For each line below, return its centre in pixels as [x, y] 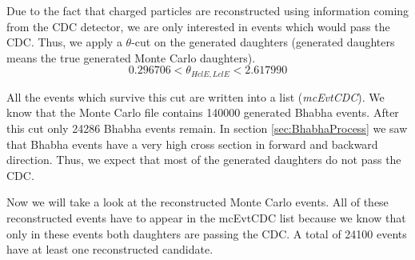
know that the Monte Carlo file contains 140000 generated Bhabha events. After [203, 112]
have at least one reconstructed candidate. [110, 249]
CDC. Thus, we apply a [64, 42]
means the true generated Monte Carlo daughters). [131, 57]
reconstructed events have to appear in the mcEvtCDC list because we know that [206, 217]
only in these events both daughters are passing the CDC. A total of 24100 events [207, 233]
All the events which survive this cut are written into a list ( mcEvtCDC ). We [196, 96]
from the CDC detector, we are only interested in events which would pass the [198, 26]
